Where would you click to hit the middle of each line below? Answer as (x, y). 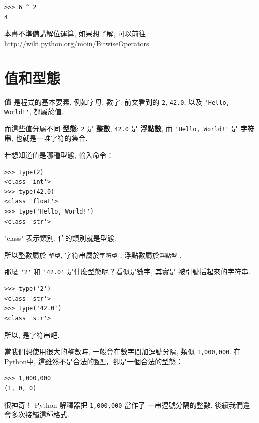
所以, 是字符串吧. (32, 335)
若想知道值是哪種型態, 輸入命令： (59, 155)
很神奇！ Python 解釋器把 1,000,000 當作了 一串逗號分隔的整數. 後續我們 (124, 405)
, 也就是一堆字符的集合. (49, 138)
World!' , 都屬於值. (34, 112)
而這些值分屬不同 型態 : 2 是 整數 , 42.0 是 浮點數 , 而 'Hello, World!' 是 (121, 128)
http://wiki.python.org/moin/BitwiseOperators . (78, 43)
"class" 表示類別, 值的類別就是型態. (60, 238)
